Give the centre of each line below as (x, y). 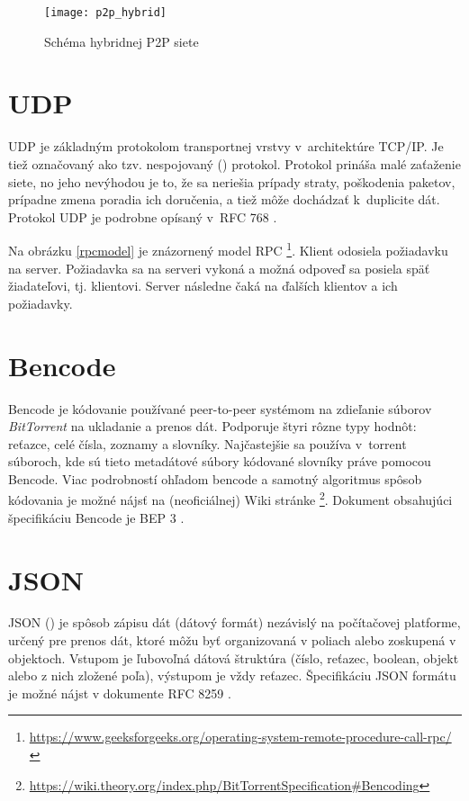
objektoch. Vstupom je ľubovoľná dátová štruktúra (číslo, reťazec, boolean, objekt (234, 657)
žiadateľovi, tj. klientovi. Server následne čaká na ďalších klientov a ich (203, 286)
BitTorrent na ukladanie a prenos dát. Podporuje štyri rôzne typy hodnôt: (212, 426)
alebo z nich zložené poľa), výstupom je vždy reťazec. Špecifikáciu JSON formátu (232, 675)
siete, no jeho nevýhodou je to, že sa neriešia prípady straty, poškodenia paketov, (232, 181)
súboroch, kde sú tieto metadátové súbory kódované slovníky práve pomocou (220, 461)
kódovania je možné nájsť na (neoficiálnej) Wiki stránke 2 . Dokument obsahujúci (230, 499)
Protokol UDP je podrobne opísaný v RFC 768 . (143, 216)
